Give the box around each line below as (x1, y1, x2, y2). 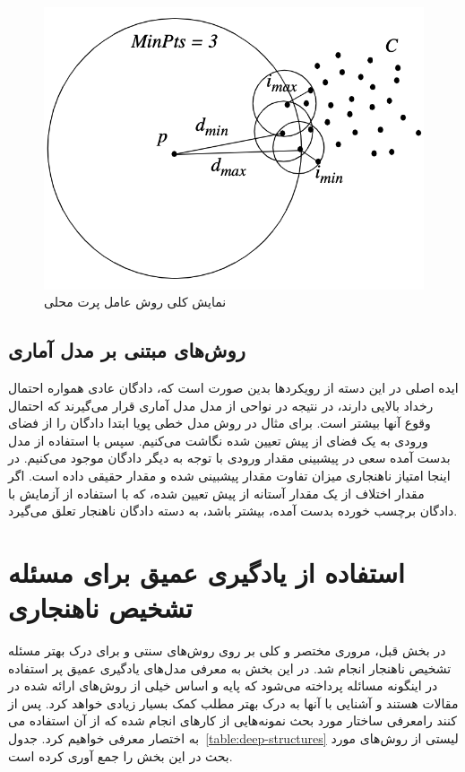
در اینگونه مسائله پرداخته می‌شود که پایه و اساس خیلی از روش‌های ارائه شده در (8, 676, 438, 695)
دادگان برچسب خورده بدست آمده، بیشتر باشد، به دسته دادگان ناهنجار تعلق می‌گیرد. (8, 501, 458, 520)
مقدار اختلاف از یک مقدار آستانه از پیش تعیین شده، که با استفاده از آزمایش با (8, 483, 425, 502)
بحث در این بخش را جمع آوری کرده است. (8, 746, 233, 765)
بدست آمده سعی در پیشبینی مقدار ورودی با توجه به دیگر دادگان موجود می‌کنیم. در (8, 448, 451, 467)
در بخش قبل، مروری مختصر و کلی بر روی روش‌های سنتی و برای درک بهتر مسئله (8, 641, 446, 659)
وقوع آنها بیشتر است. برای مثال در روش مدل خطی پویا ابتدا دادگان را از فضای (8, 413, 431, 432)
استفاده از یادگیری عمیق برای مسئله (8, 553, 405, 590)
